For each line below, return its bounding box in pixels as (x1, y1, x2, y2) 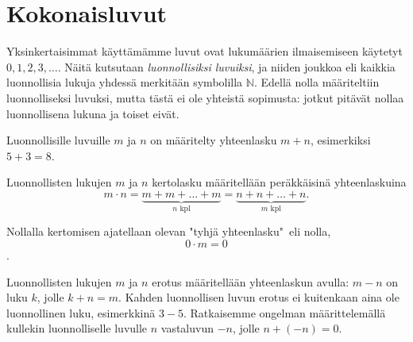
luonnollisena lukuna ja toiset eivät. (6, 105, 179, 121)
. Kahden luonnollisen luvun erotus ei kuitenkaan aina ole (118, 289, 399, 305)
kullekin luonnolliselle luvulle (6, 320, 148, 336)
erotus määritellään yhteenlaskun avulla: (152, 273, 349, 290)
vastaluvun (160, 320, 214, 336)
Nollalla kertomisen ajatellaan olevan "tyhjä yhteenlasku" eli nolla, (6, 223, 331, 240)
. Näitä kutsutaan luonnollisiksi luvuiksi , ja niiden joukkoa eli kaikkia (57, 58, 396, 75)
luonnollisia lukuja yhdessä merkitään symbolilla (6, 74, 243, 90)
